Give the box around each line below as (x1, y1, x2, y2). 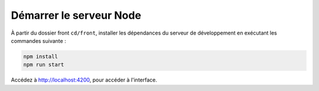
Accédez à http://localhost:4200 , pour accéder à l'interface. (11, 76, 158, 83)
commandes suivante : (11, 37, 66, 44)
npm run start (23, 62, 64, 68)
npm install (23, 53, 58, 60)
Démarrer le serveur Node (11, 9, 142, 22)
